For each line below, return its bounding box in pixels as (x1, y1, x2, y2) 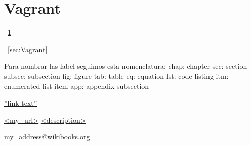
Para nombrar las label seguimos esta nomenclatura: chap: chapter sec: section (4, 61, 247, 71)
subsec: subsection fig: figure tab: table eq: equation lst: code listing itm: (4, 70, 229, 81)
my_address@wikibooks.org (4, 131, 90, 142)
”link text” (4, 98, 37, 108)
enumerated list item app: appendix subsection (4, 80, 149, 91)
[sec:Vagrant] (8, 43, 48, 54)
